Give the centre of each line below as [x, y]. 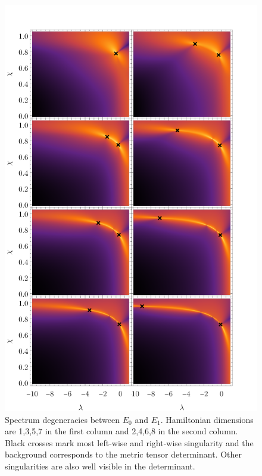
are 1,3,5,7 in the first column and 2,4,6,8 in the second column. [121, 431]
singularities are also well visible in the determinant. [100, 466]
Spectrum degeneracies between [63, 419]
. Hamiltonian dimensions [207, 419]
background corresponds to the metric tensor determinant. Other [123, 454]
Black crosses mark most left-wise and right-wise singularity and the [129, 442]
